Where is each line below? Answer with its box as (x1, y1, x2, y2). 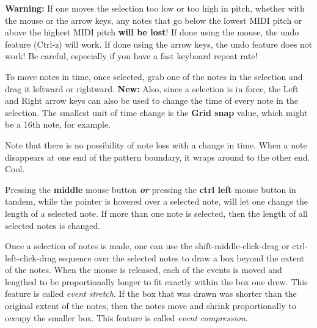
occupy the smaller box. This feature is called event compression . (5, 311, 248, 324)
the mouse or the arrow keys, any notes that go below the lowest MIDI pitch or (5, 13, 302, 26)
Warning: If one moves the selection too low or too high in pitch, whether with (5, 2, 305, 14)
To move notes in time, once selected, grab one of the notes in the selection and (5, 70, 303, 82)
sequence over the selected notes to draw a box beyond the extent (59, 251, 305, 264)
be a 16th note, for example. (5, 118, 111, 131)
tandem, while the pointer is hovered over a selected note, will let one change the (5, 195, 308, 208)
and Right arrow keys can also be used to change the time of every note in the (5, 94, 298, 107)
